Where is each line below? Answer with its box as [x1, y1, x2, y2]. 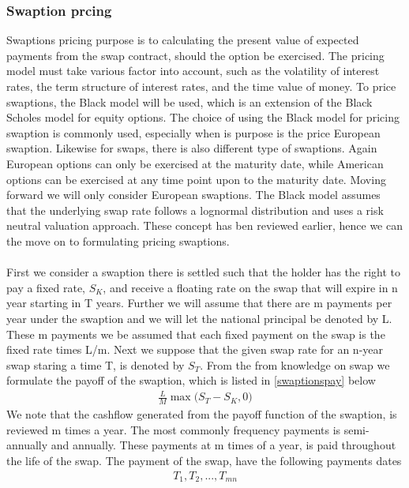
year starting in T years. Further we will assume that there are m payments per [6, 295, 392, 311]
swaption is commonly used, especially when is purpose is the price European [6, 124, 381, 141]
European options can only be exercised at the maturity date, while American [6, 155, 384, 171]
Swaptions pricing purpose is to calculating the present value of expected [6, 32, 359, 48]
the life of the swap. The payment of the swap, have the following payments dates [6, 452, 402, 469]
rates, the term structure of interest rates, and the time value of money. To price [6, 78, 396, 94]
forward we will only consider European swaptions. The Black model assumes [6, 186, 381, 203]
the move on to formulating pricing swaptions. [6, 232, 230, 249]
